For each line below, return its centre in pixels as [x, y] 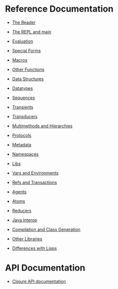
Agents [19, 192]
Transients [23, 107]
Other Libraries [27, 238]
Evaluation [23, 41]
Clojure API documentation [39, 281]
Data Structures [28, 79]
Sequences [23, 98]
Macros [20, 60]
